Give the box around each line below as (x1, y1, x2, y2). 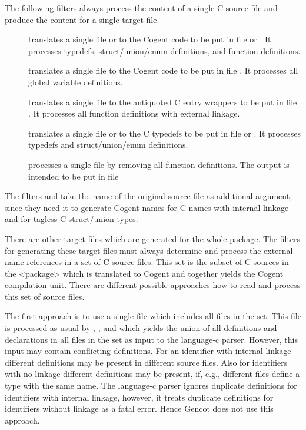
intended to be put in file (28, 170, 119, 182)
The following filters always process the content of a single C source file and (5, 2, 278, 14)
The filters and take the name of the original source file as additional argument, (5, 190, 292, 202)
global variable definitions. (28, 75, 123, 88)
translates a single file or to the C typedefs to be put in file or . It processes (28, 127, 301, 139)
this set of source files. (5, 290, 85, 302)
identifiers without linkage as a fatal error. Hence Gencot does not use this (5, 402, 274, 415)
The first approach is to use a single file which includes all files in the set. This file (5, 310, 301, 322)
